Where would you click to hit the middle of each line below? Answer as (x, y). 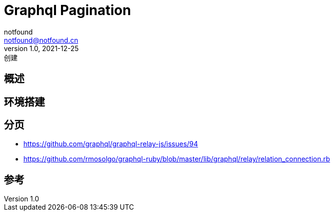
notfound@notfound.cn (41, 40)
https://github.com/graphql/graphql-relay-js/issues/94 (111, 144)
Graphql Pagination (68, 10)
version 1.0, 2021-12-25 (41, 48)
